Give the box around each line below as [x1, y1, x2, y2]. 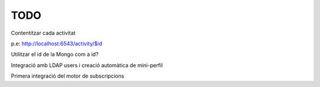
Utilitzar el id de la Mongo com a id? [11, 51, 99, 58]
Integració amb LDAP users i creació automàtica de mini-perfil [11, 62, 163, 69]
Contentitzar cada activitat [11, 29, 76, 36]
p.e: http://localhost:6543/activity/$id [11, 40, 103, 47]
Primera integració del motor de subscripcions [11, 72, 124, 79]
